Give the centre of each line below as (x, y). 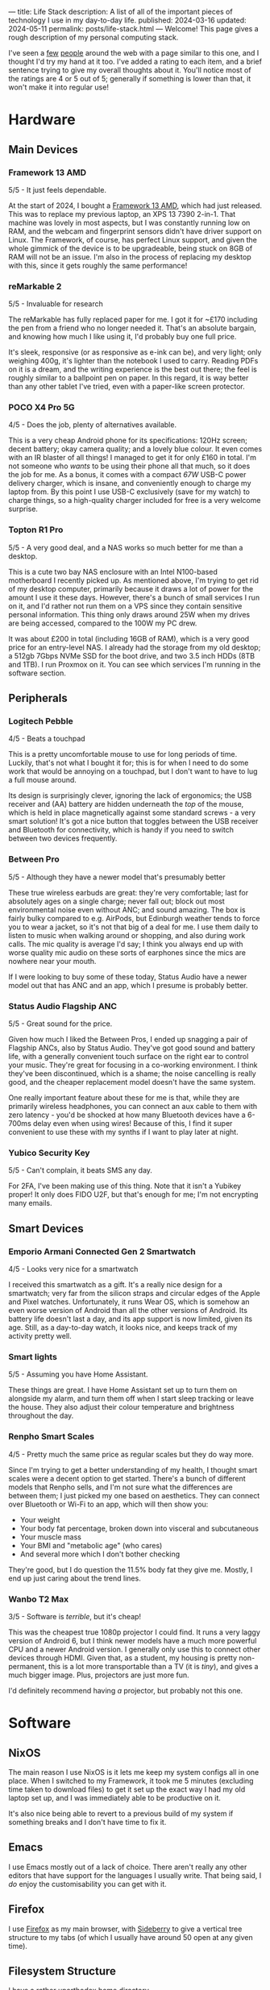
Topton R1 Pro (36, 530)
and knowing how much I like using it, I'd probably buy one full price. (123, 337)
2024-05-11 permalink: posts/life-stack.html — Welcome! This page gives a (134, 29)
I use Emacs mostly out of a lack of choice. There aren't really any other (128, 1867)
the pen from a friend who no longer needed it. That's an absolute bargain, (132, 328)
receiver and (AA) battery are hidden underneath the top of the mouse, (126, 804)
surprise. (23, 509)
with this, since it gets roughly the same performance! (98, 265)
